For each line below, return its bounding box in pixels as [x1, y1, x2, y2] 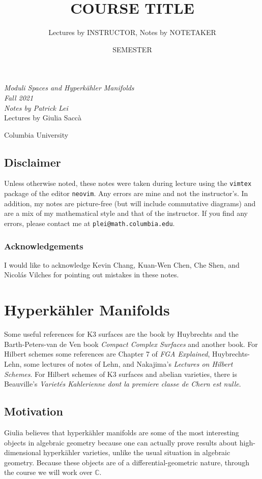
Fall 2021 [4, 92, 34, 103]
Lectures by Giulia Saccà [4, 112, 82, 123]
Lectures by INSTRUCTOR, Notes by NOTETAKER [48, 27, 216, 38]
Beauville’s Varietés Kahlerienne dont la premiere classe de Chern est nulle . [4, 378, 241, 389]
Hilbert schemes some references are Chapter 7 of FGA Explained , [4, 348, 210, 359]
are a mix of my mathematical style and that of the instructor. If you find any [4, 208, 248, 218]
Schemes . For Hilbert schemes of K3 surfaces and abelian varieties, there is [4, 368, 237, 379]
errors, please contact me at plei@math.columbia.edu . [4, 217, 175, 228]
